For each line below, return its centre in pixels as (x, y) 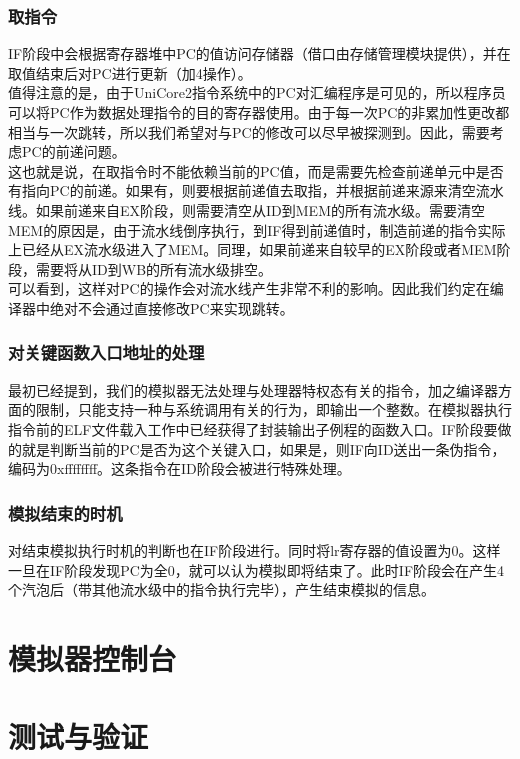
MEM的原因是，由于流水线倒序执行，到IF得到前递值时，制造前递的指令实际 (257, 229)
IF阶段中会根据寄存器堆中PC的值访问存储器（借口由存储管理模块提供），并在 (259, 53)
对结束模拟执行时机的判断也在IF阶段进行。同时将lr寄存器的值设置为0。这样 (254, 549)
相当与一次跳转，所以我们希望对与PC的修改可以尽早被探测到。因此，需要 (249, 131)
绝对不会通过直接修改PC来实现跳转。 (171, 307)
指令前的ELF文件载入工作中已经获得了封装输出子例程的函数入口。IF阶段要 (253, 428)
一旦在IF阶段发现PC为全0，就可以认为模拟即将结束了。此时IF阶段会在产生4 (256, 569)
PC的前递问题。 (73, 151)
